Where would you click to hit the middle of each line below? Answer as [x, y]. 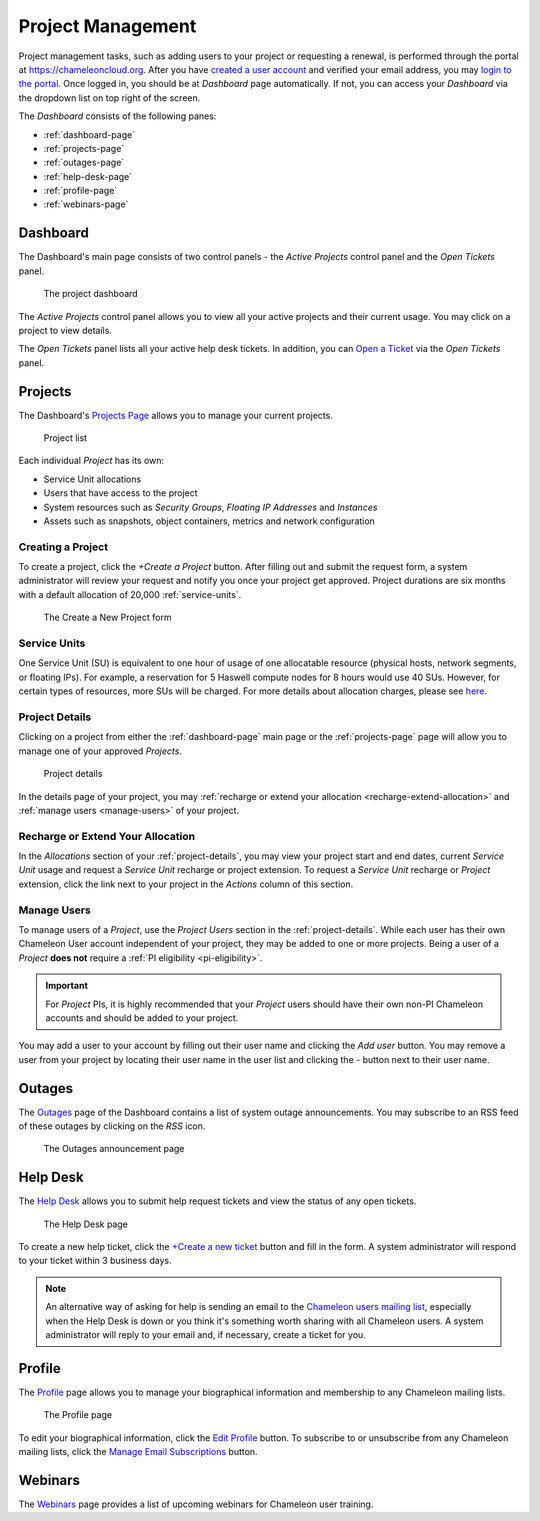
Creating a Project [63, 547]
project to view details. [65, 330]
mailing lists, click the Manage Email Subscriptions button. [138, 1452]
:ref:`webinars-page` [86, 204]
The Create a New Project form [107, 617]
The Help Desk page [86, 1224]
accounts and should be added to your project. [142, 1017]
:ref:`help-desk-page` [88, 176]
